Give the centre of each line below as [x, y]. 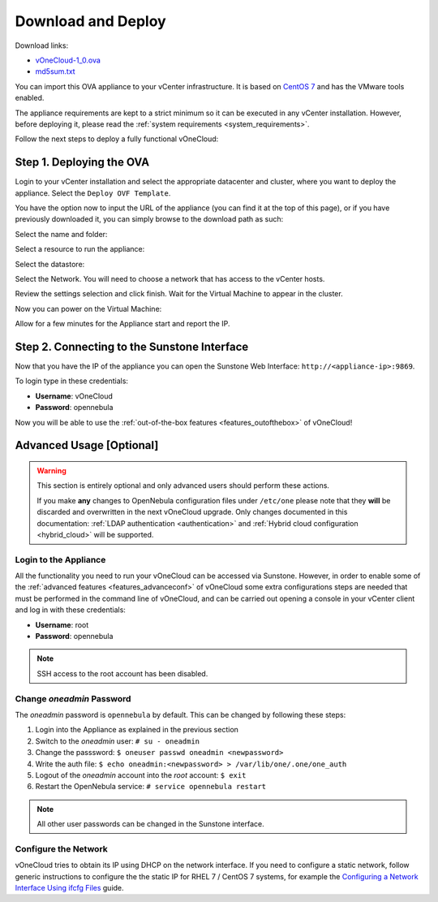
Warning [52, 470]
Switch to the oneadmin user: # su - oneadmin [118, 741]
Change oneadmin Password [73, 698]
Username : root [62, 624]
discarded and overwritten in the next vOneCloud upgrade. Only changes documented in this [192, 512]
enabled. [30, 98]
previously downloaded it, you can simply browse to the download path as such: [149, 219]
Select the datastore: [50, 264]
